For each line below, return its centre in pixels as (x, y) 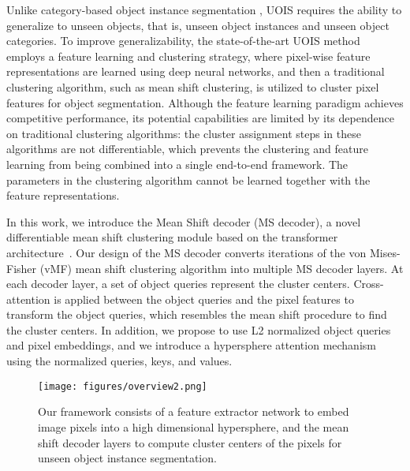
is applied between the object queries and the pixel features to (204, 299)
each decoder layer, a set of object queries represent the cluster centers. (178, 284)
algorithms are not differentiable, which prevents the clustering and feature (187, 149)
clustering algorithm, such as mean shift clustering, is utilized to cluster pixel (193, 86)
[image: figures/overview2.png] (123, 386)
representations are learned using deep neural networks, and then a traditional (196, 71)
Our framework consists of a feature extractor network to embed (194, 411)
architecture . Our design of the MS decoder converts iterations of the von (186, 252)
